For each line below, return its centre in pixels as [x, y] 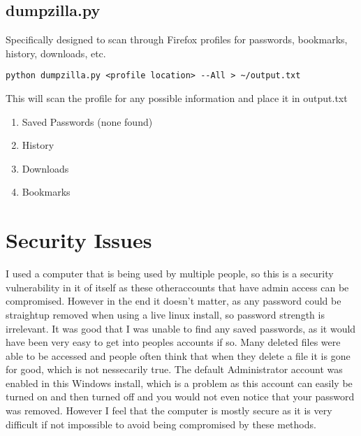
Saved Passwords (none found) [87, 121]
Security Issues [79, 240]
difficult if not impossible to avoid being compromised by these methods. [161, 424]
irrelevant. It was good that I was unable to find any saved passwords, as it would [181, 328]
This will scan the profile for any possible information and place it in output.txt [177, 98]
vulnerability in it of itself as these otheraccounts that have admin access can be [177, 287]
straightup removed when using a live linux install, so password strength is [165, 314]
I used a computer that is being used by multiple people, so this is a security [170, 274]
